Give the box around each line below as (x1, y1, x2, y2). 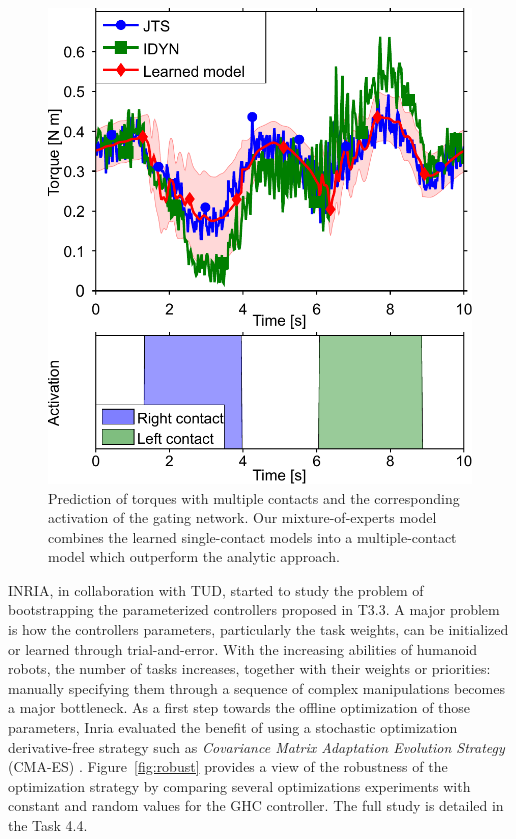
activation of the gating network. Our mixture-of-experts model (48, 507, 437, 528)
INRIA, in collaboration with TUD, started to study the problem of (8, 579, 424, 600)
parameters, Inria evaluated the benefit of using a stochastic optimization (8, 717, 458, 738)
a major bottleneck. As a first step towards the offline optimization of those (8, 697, 471, 718)
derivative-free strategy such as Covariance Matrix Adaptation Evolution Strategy (8, 736, 505, 757)
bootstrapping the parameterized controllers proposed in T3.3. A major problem (8, 599, 500, 620)
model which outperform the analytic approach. (48, 546, 340, 567)
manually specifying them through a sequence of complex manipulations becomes (8, 677, 505, 698)
